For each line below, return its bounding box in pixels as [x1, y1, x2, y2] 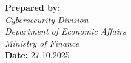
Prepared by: [5, 1, 61, 13]
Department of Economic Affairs [5, 25, 126, 38]
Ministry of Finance [5, 36, 79, 49]
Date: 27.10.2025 [5, 48, 70, 61]
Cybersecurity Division [5, 13, 89, 25]
